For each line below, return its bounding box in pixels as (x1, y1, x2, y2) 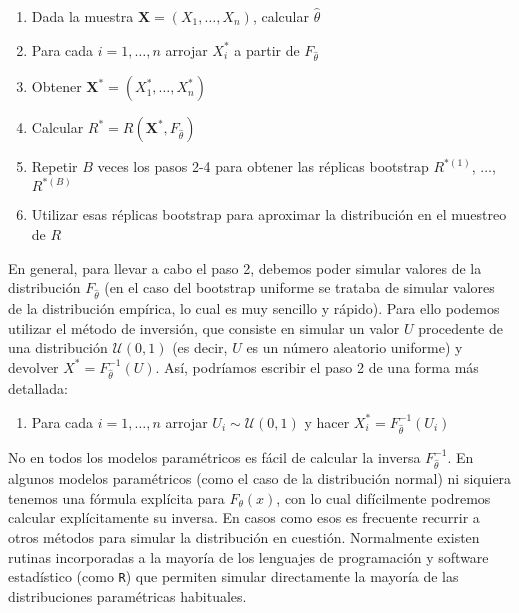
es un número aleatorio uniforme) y (246, 337, 463, 358)
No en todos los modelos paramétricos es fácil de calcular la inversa (8, 446, 421, 467)
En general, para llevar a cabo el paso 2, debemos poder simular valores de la (8, 257, 482, 278)
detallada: (8, 378, 68, 399)
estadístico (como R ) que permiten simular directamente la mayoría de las (8, 566, 459, 587)
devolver (8, 356, 59, 377)
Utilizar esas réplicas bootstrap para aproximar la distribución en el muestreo (31, 204, 507, 225)
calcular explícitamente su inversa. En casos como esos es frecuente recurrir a (8, 507, 480, 528)
